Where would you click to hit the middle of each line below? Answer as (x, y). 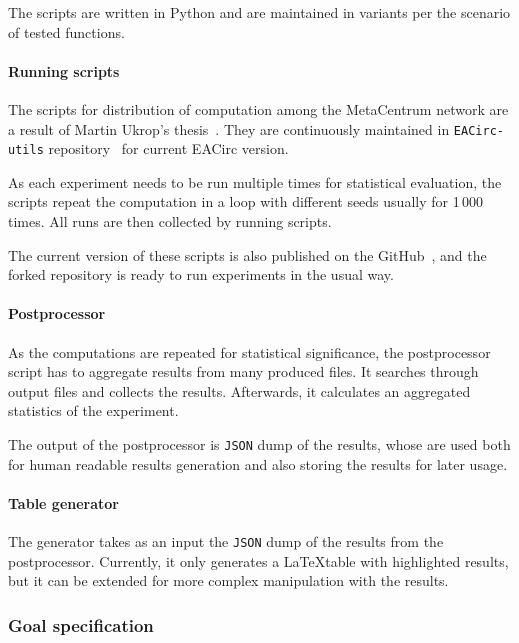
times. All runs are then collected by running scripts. (170, 221)
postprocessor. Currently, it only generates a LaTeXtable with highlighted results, (258, 560)
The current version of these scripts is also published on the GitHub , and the (247, 254)
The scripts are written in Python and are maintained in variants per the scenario (259, 12)
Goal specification (81, 624)
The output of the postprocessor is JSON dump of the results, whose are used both (259, 444)
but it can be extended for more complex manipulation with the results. (228, 580)
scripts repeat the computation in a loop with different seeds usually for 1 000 (245, 201)
